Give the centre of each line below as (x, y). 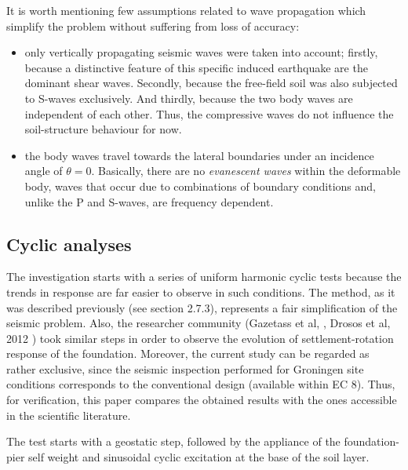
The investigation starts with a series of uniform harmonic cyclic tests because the (204, 277)
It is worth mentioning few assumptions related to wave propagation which (186, 10)
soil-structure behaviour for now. (103, 129)
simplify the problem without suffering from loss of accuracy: (153, 26)
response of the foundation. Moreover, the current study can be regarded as (188, 353)
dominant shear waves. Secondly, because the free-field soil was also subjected (211, 83)
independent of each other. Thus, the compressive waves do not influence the (209, 113)
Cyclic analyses (69, 244)
